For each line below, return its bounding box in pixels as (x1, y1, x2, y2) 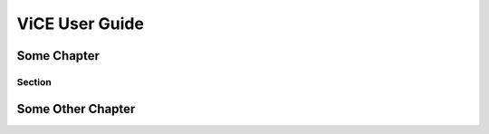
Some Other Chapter (16, 100, 136, 117)
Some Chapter (16, 48, 100, 63)
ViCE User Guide (16, 14, 145, 33)
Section (16, 75, 52, 88)
